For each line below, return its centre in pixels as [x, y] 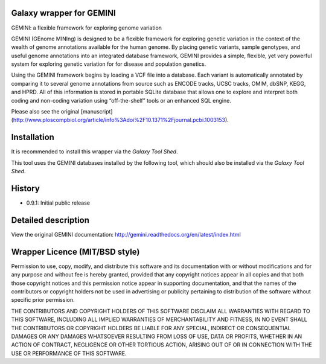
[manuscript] [97, 112]
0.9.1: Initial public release [58, 203]
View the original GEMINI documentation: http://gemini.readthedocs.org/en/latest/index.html [126, 234]
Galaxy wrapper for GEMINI [63, 13]
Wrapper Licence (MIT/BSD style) [75, 251]
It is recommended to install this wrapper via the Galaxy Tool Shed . [94, 152]
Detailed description [50, 220]
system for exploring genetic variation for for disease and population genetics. [109, 64]
